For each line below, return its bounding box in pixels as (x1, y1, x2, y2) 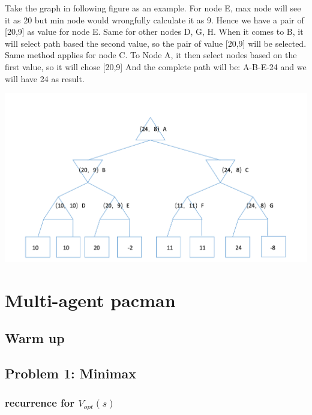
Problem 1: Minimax (5, 364, 137, 383)
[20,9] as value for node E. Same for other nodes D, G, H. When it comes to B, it (5, 25, 304, 38)
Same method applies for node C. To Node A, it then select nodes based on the (5, 49, 297, 61)
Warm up (5, 329, 65, 347)
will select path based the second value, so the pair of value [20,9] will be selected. (5, 37, 307, 49)
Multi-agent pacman (5, 287, 176, 312)
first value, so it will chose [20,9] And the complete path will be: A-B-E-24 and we (5, 60, 307, 73)
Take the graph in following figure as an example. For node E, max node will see (5, 2, 301, 14)
